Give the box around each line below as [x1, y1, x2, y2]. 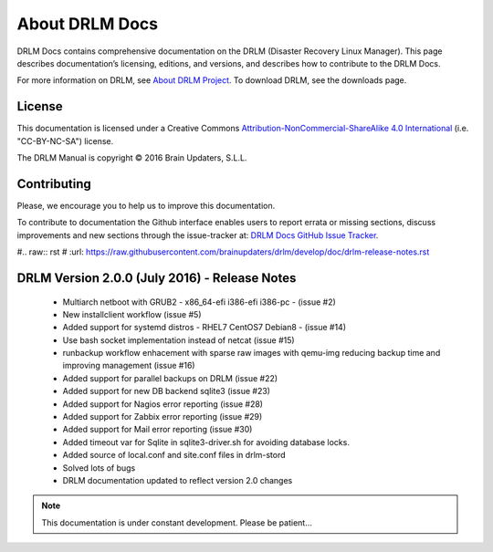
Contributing [16, 176, 91, 192]
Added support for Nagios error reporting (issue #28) [62, 398, 264, 410]
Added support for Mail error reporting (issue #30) [62, 424, 253, 435]
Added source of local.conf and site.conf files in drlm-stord [62, 450, 287, 461]
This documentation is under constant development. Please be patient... [41, 516, 312, 528]
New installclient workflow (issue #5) [62, 308, 202, 319]
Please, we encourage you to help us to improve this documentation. [16, 200, 276, 211]
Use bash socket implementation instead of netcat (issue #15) [62, 334, 296, 346]
